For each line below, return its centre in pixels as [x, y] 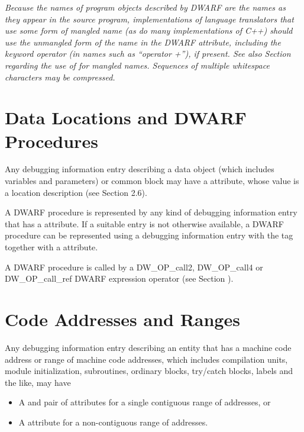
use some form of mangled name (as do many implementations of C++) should [149, 30]
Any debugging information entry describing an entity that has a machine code [148, 347]
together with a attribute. [51, 247]
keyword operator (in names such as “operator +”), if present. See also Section [148, 54]
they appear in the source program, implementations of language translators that [149, 19]
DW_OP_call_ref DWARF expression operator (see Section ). [119, 278]
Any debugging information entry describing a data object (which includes [140, 169]
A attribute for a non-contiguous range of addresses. [113, 422]
